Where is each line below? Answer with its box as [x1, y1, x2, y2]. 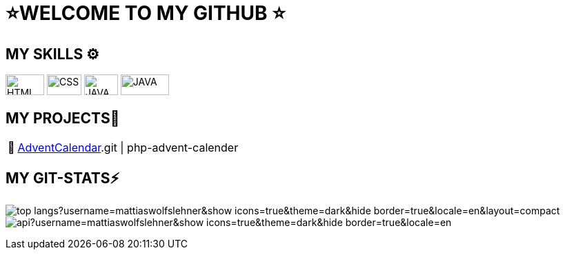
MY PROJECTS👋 [6, 109, 120, 127]
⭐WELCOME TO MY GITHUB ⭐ [6, 1, 286, 25]
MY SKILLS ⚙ [6, 45, 99, 63]
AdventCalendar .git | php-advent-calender [17, 141, 239, 155]
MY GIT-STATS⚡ [6, 170, 120, 187]
